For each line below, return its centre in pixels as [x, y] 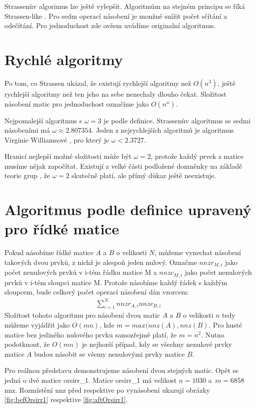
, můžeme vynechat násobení [198, 252]
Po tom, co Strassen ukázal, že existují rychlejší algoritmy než [98, 83]
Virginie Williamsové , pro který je [57, 139]
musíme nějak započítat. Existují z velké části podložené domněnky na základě [123, 166]
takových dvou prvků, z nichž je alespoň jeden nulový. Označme [101, 262]
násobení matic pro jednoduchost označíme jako [77, 103]
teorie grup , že [27, 175]
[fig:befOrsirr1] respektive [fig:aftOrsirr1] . [66, 399]
